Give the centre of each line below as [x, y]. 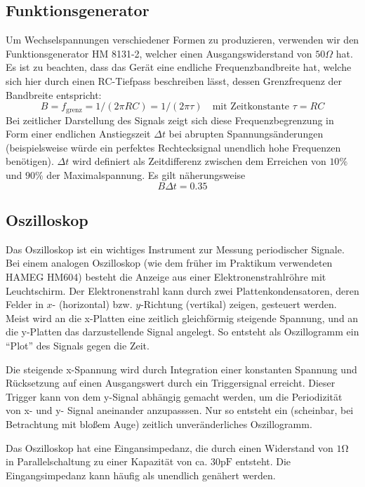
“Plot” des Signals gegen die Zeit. [78, 345]
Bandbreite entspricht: [54, 94]
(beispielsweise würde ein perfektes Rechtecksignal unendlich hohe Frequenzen [173, 147]
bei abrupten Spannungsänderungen [246, 134]
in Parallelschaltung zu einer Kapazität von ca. [107, 461]
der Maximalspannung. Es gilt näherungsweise [146, 175]
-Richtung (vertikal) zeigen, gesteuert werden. [239, 304]
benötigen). [30, 161]
